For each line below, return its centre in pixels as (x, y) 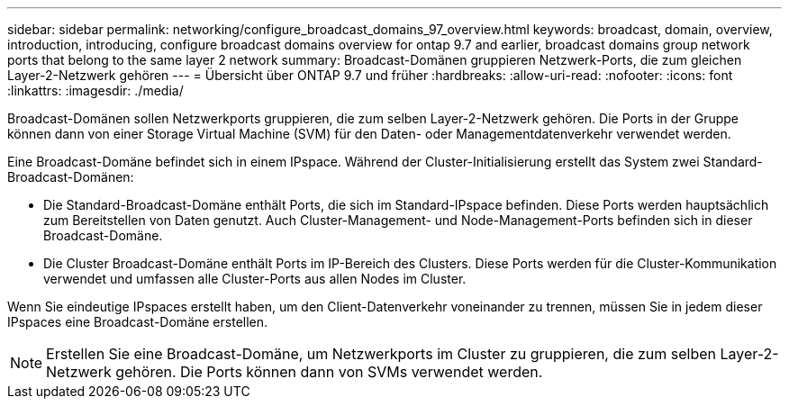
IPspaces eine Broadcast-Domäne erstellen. (138, 322)
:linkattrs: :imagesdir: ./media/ (95, 90)
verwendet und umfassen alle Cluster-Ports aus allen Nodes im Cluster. (255, 279)
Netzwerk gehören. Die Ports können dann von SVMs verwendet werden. (295, 372)
